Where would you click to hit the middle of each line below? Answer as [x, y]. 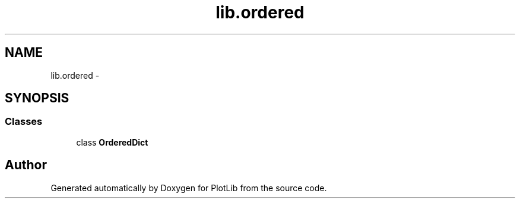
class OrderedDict [112, 142]
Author [26, 165]
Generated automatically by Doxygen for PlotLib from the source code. [189, 188]
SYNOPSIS [37, 98]
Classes [24, 122]
